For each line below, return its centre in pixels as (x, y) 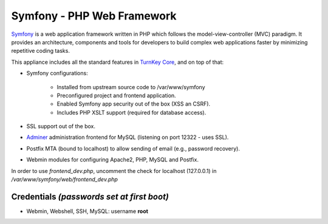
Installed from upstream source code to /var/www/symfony (131, 87)
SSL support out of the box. (61, 126)
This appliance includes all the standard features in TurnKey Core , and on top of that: (118, 62)
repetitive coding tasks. (40, 51)
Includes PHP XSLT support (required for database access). (132, 112)
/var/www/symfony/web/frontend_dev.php (65, 180)
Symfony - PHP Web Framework (94, 16)
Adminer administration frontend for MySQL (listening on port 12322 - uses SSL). (128, 137)
